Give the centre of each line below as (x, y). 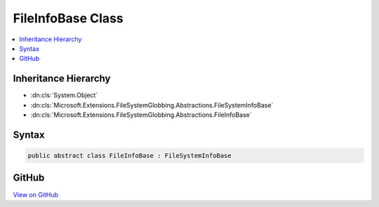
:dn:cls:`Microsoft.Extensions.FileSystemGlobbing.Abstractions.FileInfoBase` (141, 115)
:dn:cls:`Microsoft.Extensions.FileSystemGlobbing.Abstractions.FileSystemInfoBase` (152, 105)
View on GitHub (36, 194)
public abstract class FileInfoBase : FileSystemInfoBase (129, 156)
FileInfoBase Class (68, 18)
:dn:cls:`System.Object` (64, 95)
